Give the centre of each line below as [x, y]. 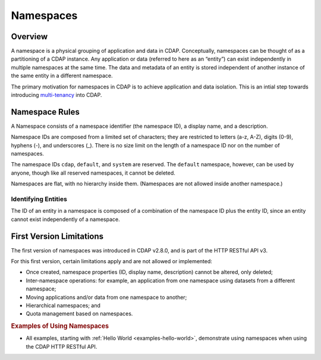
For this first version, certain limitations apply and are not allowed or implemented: [111, 261]
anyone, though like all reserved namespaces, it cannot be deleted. [93, 173]
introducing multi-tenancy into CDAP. [56, 95]
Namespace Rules [45, 112]
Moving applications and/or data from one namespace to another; [106, 297]
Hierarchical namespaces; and [63, 305]
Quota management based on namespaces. [79, 314]
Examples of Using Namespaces [60, 326]
